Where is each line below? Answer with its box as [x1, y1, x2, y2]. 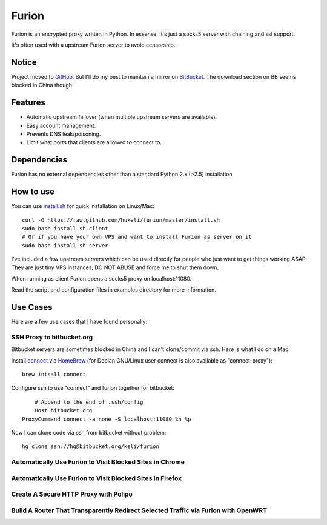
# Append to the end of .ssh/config [34, 398, 144, 406]
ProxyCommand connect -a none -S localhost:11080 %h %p [22, 415, 191, 423]
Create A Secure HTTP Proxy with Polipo [11, 490, 133, 498]
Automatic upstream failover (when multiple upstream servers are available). [26, 113, 217, 121]
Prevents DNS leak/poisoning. [26, 130, 101, 138]
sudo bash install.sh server [22, 242, 108, 249]
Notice [11, 57, 38, 67]
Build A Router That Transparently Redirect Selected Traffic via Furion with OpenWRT [11, 506, 268, 515]
